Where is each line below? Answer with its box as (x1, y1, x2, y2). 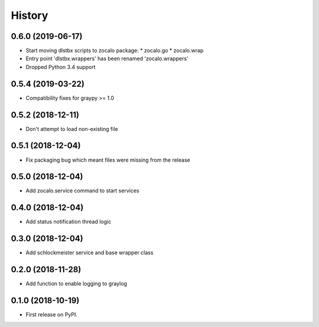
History (11, 9, 48, 22)
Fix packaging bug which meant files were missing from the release (25, 156, 190, 163)
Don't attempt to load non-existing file (25, 125, 118, 132)
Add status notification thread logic (25, 218, 112, 225)
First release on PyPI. (25, 311, 78, 318)
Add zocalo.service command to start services (25, 187, 139, 194)
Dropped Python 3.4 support (25, 63, 96, 70)
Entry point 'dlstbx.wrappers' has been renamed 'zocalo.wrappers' (25, 55, 188, 62)
